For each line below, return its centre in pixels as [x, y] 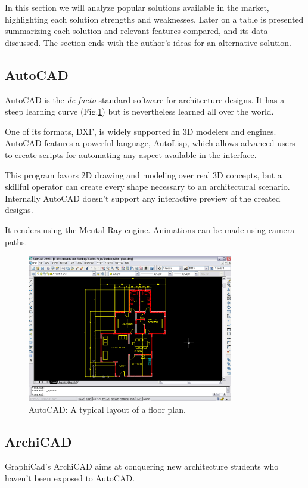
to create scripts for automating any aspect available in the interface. [131, 154]
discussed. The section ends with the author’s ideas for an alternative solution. [148, 42]
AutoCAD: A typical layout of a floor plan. [107, 409]
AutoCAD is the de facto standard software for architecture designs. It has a [145, 99]
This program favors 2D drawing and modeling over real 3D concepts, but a [143, 174]
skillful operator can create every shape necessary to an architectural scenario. [147, 186]
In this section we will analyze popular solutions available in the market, [137, 7]
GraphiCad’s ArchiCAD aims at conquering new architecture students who [142, 466]
